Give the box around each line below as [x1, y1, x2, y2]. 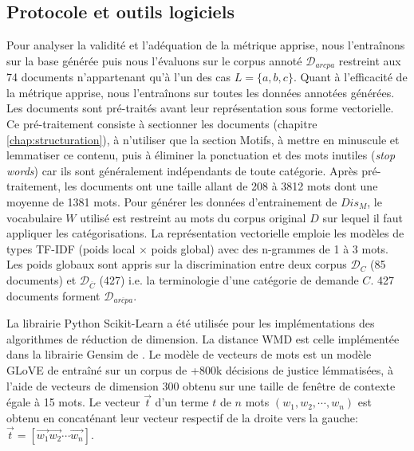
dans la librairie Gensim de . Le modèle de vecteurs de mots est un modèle [6, 346, 372, 363]
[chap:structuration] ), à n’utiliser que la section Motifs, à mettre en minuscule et [6, 131, 400, 147]
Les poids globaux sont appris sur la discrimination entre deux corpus [6, 256, 347, 273]
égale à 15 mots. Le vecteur [6, 394, 140, 410]
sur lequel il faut [322, 209, 403, 225]
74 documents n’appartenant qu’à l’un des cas [6, 69, 231, 85]
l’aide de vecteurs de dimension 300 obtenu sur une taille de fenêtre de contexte [6, 377, 396, 394]
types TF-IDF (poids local [6, 240, 136, 257]
